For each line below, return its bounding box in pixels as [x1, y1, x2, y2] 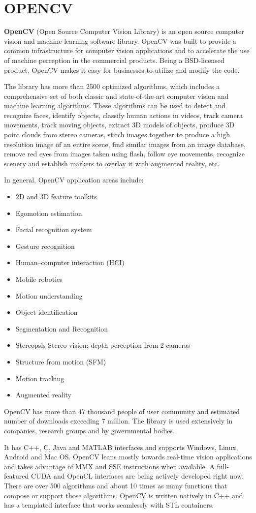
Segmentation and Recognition [15, 323, 108, 333]
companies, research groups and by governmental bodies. [4, 425, 175, 435]
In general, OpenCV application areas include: [4, 175, 144, 185]
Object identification [15, 307, 78, 317]
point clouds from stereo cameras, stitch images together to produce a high [4, 129, 230, 140]
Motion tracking [15, 373, 64, 383]
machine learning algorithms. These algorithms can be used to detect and [4, 100, 225, 111]
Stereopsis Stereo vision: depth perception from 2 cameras [15, 340, 191, 350]
